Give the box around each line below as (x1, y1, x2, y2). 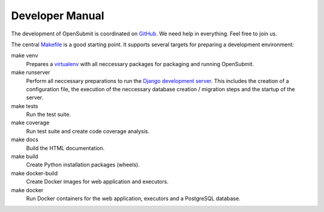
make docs (11, 136, 38, 144)
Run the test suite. (26, 111, 71, 118)
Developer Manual (11, 9, 104, 22)
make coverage (11, 119, 50, 126)
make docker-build (11, 169, 58, 177)
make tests (11, 102, 38, 109)
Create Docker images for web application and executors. (26, 178, 169, 186)
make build (11, 153, 38, 160)
